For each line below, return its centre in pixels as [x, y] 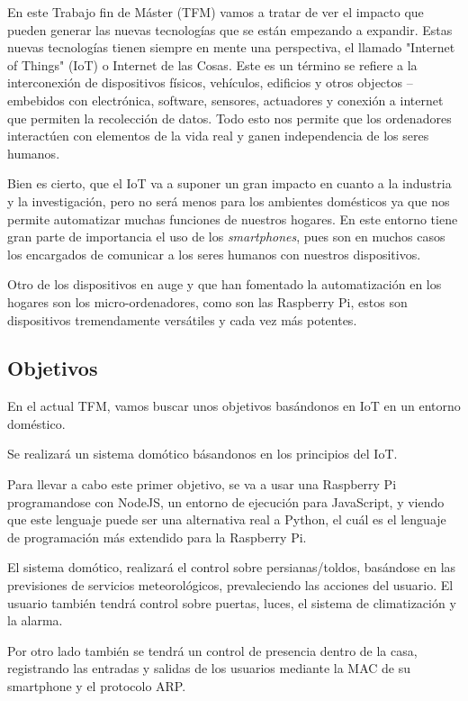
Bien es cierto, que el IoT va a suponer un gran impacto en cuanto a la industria [229, 183]
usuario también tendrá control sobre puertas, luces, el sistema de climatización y [232, 602]
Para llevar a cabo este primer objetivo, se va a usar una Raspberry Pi [202, 484]
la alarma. [35, 620]
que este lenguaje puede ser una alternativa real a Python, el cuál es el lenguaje [227, 519]
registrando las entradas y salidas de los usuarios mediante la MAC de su [209, 668]
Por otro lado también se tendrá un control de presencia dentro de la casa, [212, 650]
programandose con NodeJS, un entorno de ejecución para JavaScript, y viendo [226, 501]
